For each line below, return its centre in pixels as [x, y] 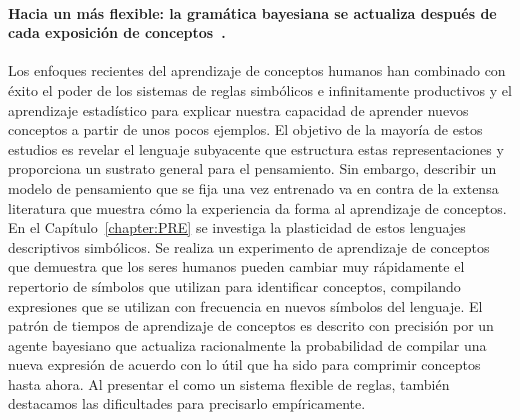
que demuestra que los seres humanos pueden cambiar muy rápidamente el [236, 266]
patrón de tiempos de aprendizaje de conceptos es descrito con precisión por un [251, 325]
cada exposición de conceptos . [117, 32]
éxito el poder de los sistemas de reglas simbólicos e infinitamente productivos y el [260, 89]
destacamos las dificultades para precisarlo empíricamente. [187, 403]
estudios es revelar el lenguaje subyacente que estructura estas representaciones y [256, 148]
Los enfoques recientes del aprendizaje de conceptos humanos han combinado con [257, 70]
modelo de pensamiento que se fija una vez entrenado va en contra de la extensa [253, 187]
